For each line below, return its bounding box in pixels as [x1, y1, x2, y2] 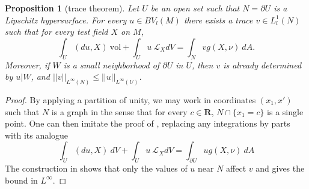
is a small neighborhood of [63, 58, 160, 71]
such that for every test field [5, 25, 108, 38]
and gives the [255, 162, 305, 175]
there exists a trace [183, 13, 253, 26]
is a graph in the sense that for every [51, 105, 188, 118]
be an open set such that [150, 2, 240, 14]
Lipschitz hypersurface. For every [5, 13, 127, 26]
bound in [5, 173, 38, 186]
